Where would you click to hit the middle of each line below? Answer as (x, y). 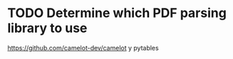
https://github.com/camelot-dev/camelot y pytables (83, 48)
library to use (47, 28)
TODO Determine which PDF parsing (117, 13)
